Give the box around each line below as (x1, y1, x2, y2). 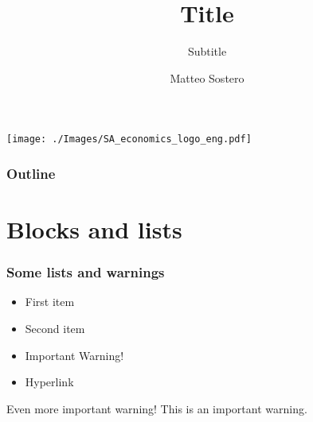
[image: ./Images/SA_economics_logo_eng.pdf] (6, 134, 252, 145)
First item (25, 293, 75, 310)
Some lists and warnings (6, 262, 165, 282)
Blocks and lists (6, 213, 182, 245)
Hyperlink (25, 374, 74, 390)
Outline (6, 163, 56, 183)
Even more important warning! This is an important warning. (6, 400, 307, 416)
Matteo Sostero (170, 69, 245, 86)
